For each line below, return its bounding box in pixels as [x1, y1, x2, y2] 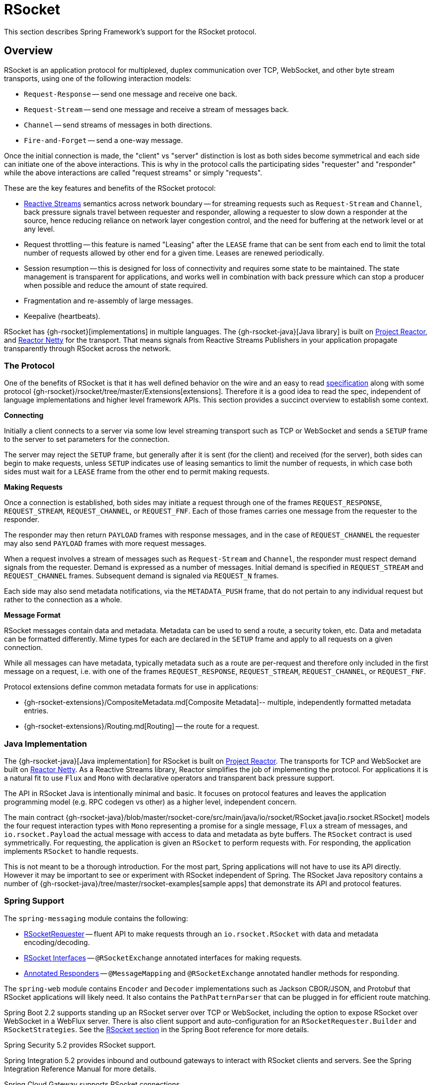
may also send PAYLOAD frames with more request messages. [4, 539, 206, 548]
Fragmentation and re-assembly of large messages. [24, 296, 193, 305]
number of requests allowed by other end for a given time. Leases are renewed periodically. [24, 248, 324, 257]
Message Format [4, 611, 61, 620]
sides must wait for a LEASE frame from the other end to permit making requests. [4, 467, 269, 476]
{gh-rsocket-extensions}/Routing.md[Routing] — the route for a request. [24, 722, 260, 731]
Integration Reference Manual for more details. [4, 1064, 157, 1073]
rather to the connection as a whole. [4, 595, 122, 604]
